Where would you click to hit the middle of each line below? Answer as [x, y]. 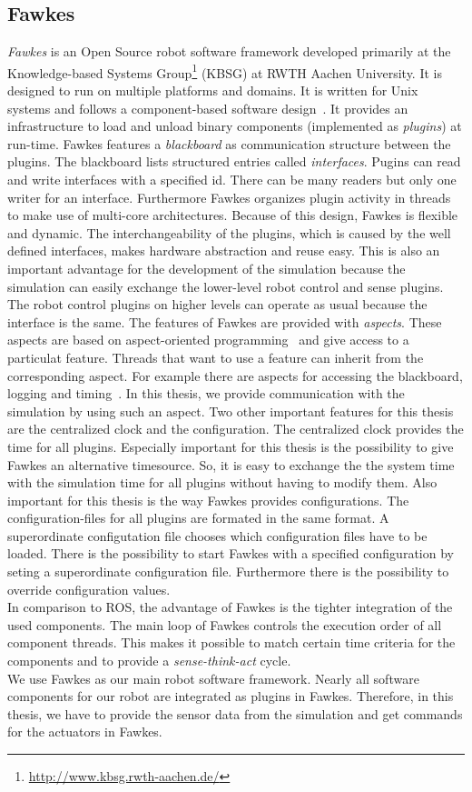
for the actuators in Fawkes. [85, 732]
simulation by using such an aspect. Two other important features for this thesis [231, 411]
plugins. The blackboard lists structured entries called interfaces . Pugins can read [234, 161]
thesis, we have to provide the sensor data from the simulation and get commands [235, 713]
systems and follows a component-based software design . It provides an [208, 108]
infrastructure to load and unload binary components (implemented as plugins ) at [235, 126]
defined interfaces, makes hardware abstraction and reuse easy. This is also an [224, 251]
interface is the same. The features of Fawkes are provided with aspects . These [225, 321]
